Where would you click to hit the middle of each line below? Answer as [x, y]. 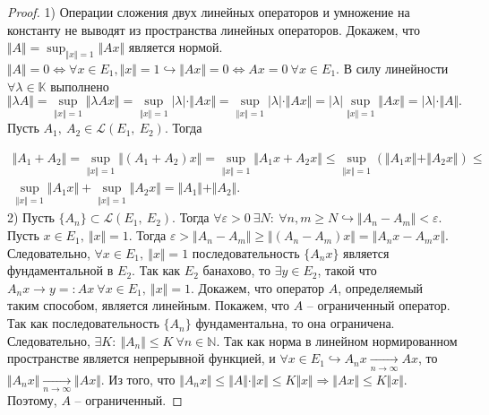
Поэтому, [32, 400]
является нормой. [176, 47]
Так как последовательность [83, 323]
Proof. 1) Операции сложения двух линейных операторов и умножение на [209, 12]
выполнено [80, 86]
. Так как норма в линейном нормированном [337, 340]
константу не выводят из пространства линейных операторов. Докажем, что [214, 29]
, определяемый [381, 287]
